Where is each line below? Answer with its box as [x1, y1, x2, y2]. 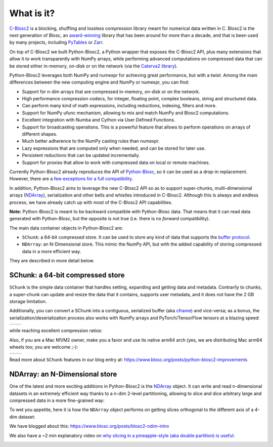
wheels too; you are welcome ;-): [9, 344, 78, 350]
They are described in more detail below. [9, 258, 95, 264]
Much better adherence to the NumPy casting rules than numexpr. [22, 138, 160, 144]
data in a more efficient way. [22, 248, 81, 254]
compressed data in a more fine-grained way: [9, 397, 105, 403]
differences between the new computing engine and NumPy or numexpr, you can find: [9, 79, 190, 86]
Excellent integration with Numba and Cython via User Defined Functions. [22, 117, 175, 123]
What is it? [9, 8, 55, 19]
